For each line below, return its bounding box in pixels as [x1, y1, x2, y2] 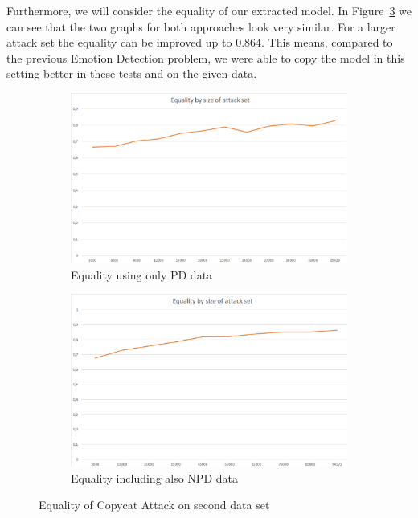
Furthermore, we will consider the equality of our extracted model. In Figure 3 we [6, 2, 412, 18]
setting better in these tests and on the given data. [6, 65, 257, 82]
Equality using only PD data [71, 266, 213, 283]
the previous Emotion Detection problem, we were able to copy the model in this [6, 49, 405, 66]
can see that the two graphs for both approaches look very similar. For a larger [6, 18, 395, 35]
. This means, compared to [261, 34, 393, 51]
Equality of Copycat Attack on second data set [39, 496, 270, 513]
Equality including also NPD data [71, 469, 238, 486]
